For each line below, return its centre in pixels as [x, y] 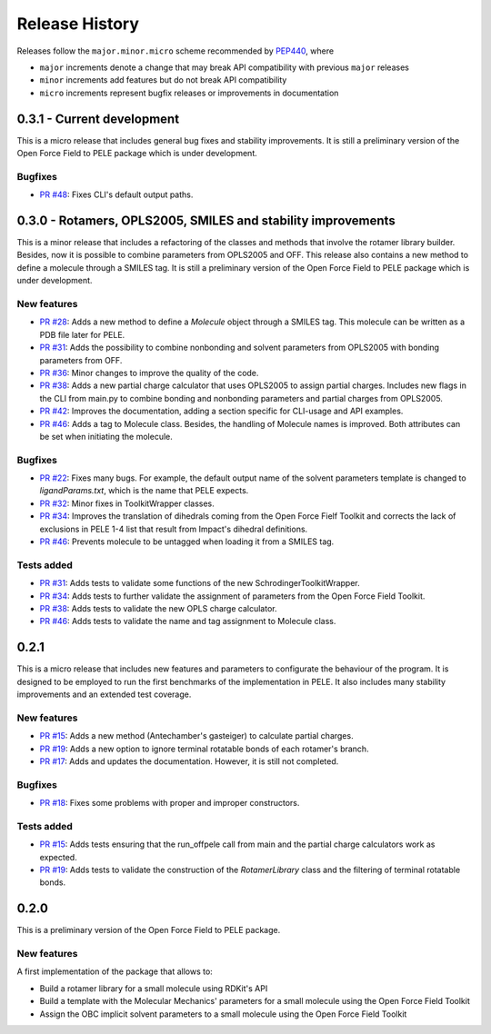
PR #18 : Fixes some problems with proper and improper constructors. [170, 803]
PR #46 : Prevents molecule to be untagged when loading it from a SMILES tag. [187, 542]
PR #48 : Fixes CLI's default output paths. [116, 194]
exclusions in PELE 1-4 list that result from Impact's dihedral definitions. [174, 529]
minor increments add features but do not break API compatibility [163, 80]
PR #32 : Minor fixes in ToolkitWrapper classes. [127, 503]
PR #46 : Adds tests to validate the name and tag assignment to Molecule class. [188, 621]
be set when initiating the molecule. [106, 436]
